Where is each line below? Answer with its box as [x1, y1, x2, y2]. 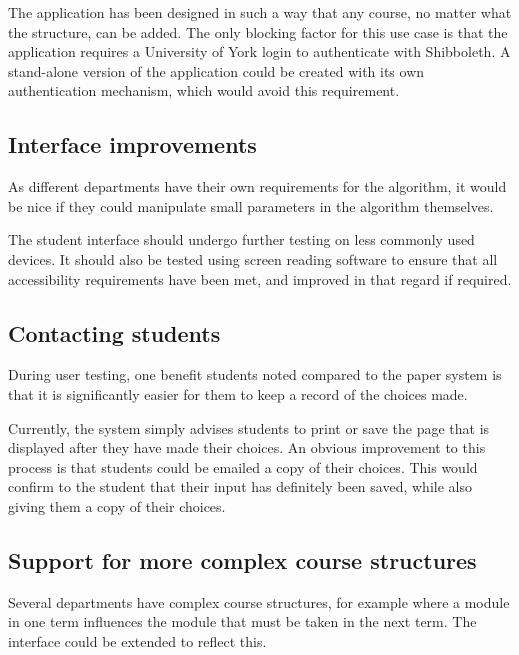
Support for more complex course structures [8, 544, 477, 575]
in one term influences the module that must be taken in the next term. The [8, 611, 477, 632]
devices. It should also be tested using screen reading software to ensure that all [8, 248, 498, 269]
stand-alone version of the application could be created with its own [8, 60, 425, 81]
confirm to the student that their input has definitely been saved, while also [8, 476, 472, 497]
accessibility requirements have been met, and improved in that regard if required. [8, 268, 512, 289]
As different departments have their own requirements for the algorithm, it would [8, 176, 507, 197]
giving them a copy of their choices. [8, 495, 226, 516]
